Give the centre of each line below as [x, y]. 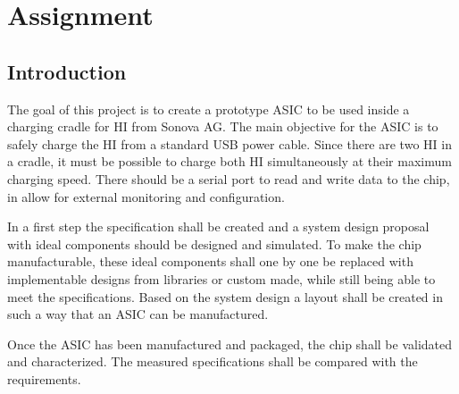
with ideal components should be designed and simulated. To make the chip [214, 243]
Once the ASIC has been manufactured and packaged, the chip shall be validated [229, 344]
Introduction [67, 71]
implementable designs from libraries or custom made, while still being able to [221, 278]
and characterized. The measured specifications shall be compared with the [213, 361]
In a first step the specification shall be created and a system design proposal [218, 226]
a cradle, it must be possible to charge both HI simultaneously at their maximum [229, 161]
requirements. [44, 378]
